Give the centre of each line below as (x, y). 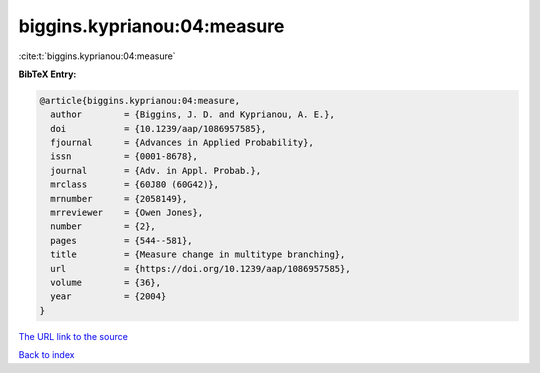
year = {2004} (108, 296)
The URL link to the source (73, 336)
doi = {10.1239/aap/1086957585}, (158, 128)
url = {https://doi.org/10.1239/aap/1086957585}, (200, 268)
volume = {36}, (106, 282)
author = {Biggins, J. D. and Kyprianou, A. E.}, (192, 114)
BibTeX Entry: (47, 74)
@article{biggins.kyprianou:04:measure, (139, 100)
